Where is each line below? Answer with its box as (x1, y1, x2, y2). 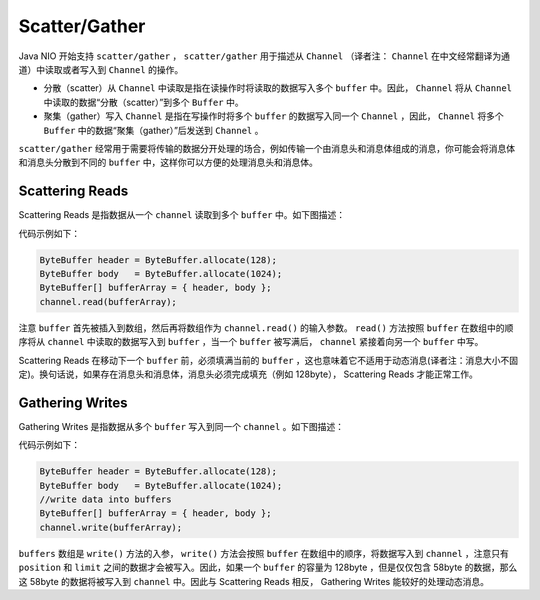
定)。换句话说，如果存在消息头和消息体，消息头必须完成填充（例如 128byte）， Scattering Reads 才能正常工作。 (18, 368, 479, 380)
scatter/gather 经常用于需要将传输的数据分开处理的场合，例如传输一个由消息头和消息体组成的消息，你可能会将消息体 (18, 142, 515, 154)
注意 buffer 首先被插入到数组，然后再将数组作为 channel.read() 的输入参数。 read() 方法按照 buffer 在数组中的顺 (18, 321, 514, 334)
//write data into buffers (39, 493, 172, 505)
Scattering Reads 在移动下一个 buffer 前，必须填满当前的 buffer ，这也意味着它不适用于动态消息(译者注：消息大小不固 (18, 354, 519, 366)
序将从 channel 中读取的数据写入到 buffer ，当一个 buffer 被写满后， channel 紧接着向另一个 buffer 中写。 (18, 336, 484, 348)
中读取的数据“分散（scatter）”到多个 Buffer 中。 (43, 96, 244, 108)
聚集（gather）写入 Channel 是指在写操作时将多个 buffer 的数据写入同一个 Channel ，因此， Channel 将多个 (43, 110, 504, 122)
